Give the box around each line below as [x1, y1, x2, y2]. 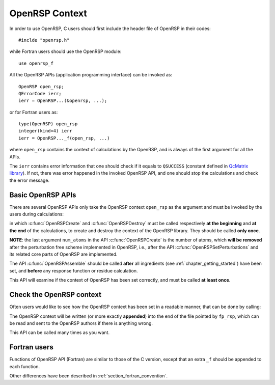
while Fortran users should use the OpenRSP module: [9, 48, 122, 54]
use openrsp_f [18, 60, 53, 66]
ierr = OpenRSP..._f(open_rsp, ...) [18, 135, 110, 141]
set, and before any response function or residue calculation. [9, 267, 138, 273]
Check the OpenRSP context [9, 290, 102, 299]
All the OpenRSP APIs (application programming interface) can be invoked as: [9, 72, 173, 78]
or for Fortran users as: [9, 109, 58, 115]
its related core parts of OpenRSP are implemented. [9, 251, 118, 257]
